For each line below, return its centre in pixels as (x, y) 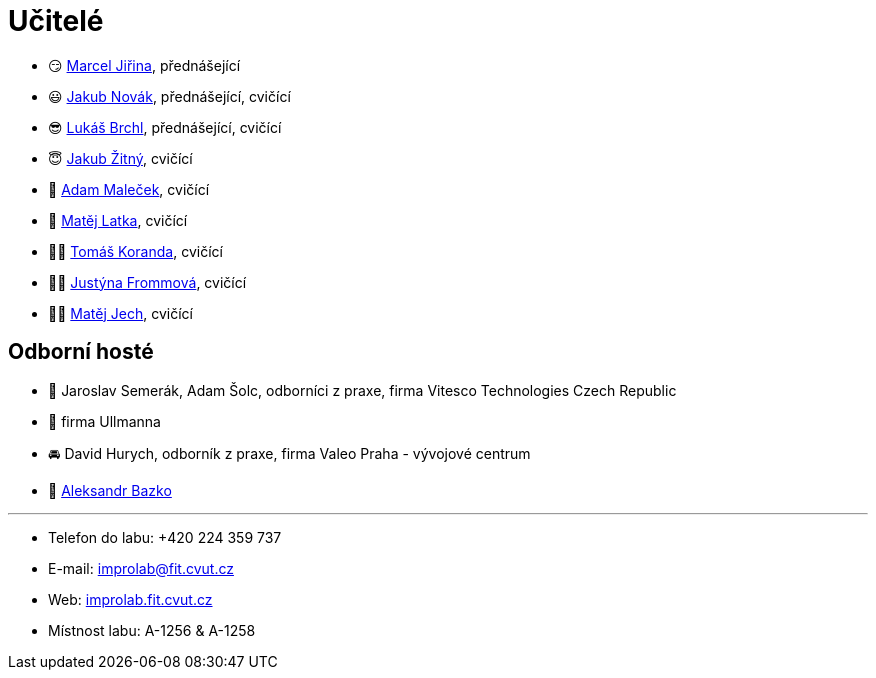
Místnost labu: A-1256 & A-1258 (152, 630)
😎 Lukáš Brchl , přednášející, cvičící (165, 127)
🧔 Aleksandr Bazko (110, 490)
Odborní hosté (81, 352)
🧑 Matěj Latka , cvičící (118, 220)
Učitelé (56, 21)
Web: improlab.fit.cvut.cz (130, 599)
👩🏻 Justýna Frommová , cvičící (147, 282)
